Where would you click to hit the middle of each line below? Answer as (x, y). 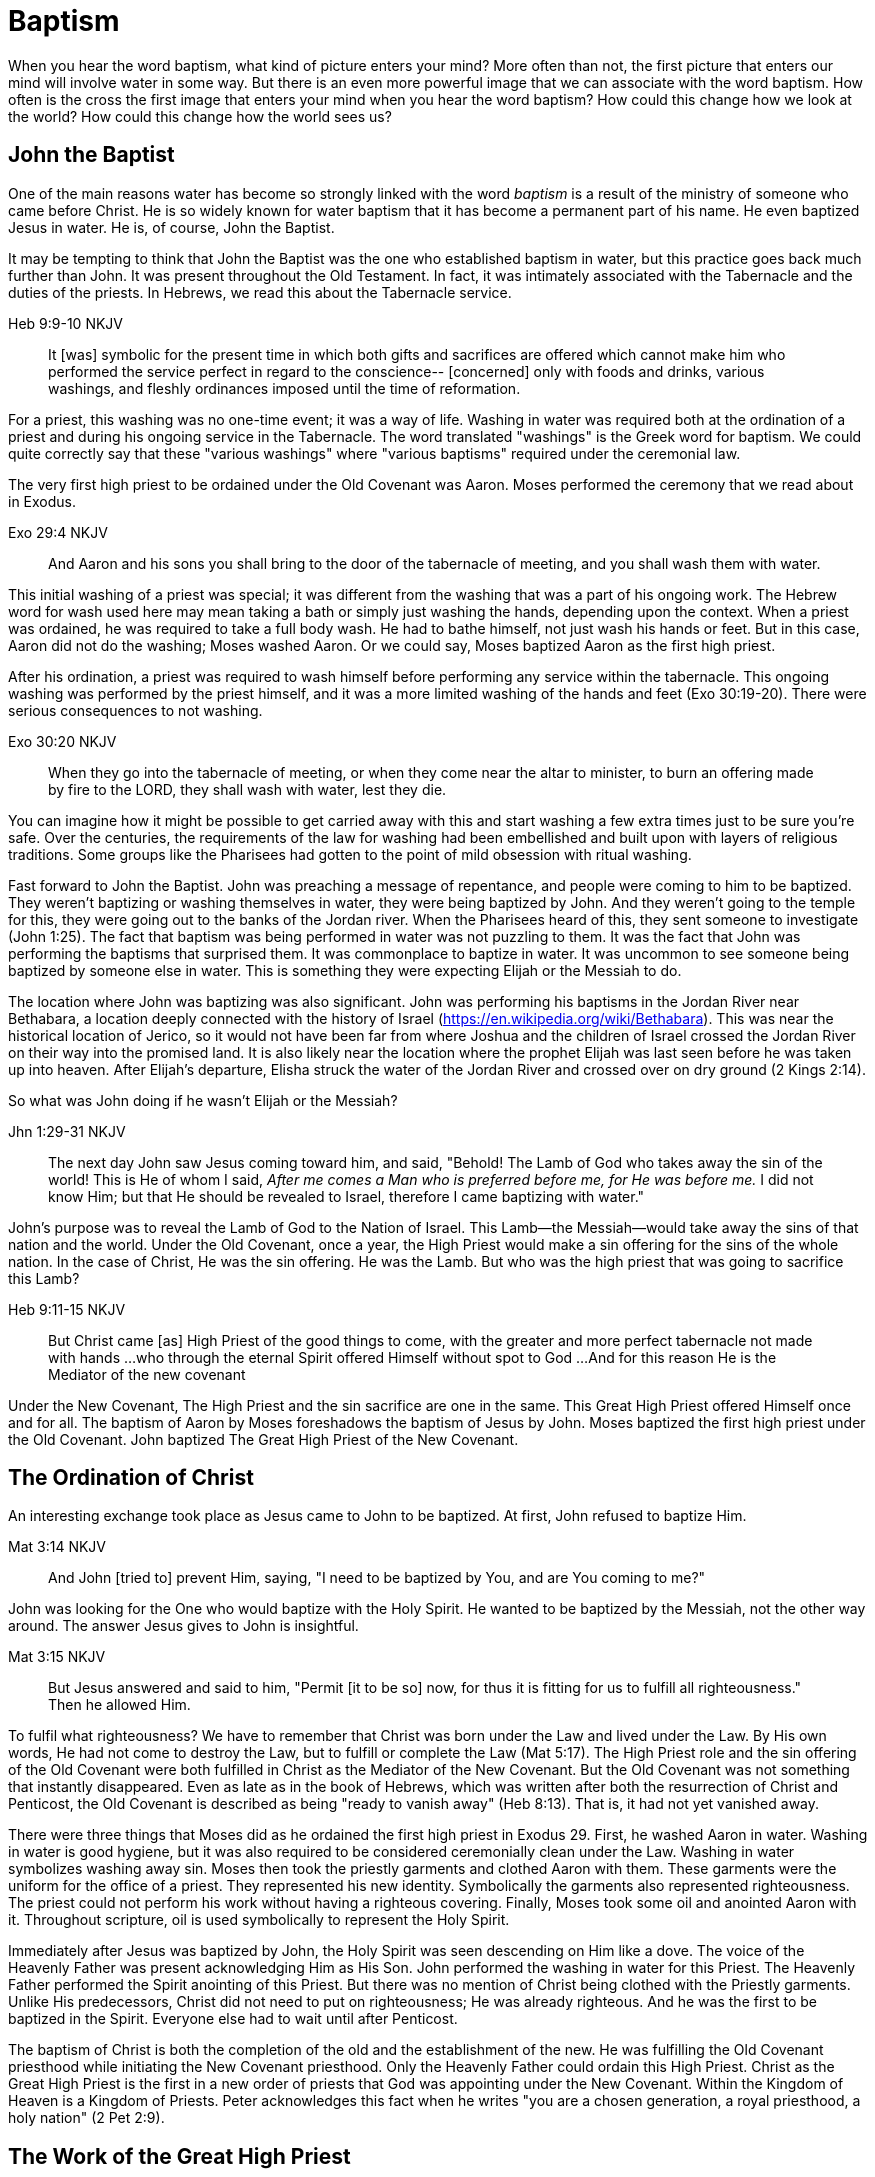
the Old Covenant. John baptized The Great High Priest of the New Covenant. (263, 1439)
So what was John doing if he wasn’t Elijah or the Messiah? (203, 1100)
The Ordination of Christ (131, 1478)
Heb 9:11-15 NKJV (67, 1309)
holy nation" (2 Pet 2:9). (86, 2118)
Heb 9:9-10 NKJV (65, 323)
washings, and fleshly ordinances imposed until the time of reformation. (284, 388)
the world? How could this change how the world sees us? (200, 116)
